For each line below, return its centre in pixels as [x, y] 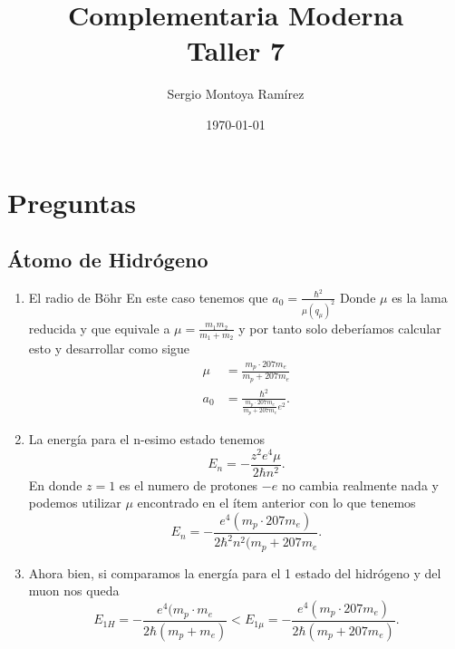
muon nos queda [74, 591]
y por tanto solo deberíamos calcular [340, 328]
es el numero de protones [189, 484]
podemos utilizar [75, 503]
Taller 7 [236, 50]
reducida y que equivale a [99, 328]
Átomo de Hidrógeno [108, 260]
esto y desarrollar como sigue [109, 349]
